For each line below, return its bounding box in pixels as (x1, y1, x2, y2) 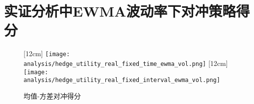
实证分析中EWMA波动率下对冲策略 (4, 1, 236, 21)
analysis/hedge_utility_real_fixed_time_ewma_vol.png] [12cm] (24, 58, 228, 68)
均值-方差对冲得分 (24, 90, 81, 101)
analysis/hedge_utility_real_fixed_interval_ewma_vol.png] (24, 77, 220, 84)
